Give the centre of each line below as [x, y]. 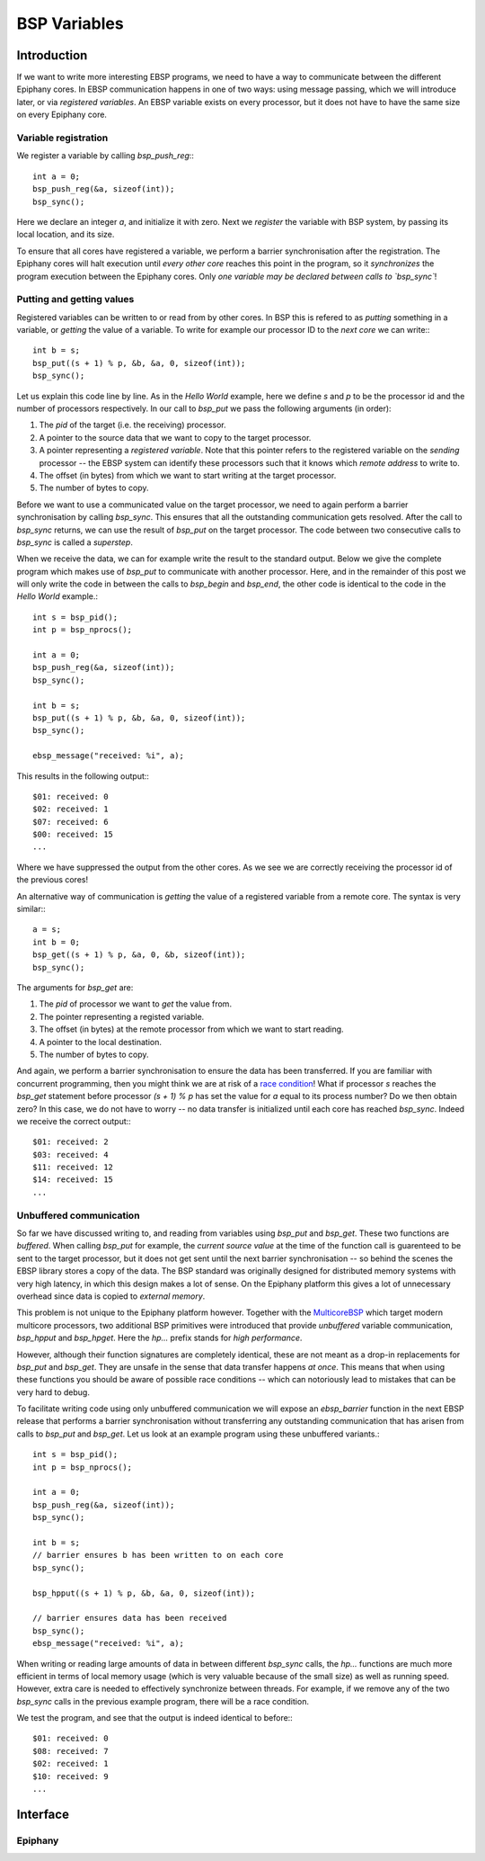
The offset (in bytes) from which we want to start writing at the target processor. [188, 475]
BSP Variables [71, 23]
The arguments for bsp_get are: [75, 988]
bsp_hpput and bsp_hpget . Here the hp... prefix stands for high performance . [159, 1338]
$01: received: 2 [71, 1142]
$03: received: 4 [71, 1154]
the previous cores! [53, 880]
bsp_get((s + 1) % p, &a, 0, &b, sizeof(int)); [139, 955]
